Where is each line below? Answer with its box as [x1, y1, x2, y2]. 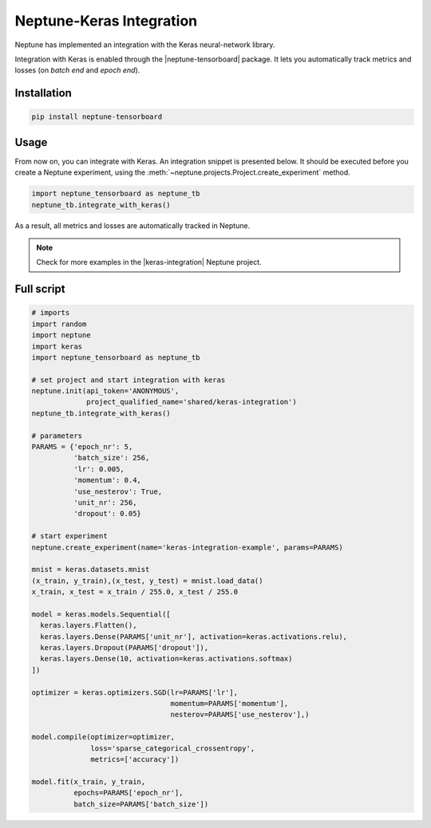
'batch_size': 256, [73, 453, 150, 463]
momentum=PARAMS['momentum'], [170, 699, 289, 708]
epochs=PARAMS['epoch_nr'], [73, 788, 184, 798]
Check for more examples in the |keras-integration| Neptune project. [36, 258, 263, 267]
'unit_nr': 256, [73, 499, 137, 507]
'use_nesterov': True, [73, 487, 163, 496]
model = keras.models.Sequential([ [31, 609, 171, 618]
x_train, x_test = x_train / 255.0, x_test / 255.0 [31, 587, 239, 597]
